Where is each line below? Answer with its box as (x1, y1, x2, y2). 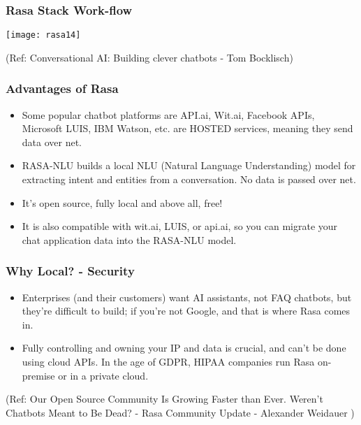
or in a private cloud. (58, 368, 149, 382)
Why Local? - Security (6, 262, 135, 280)
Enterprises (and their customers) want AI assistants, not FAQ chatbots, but (22, 289, 352, 304)
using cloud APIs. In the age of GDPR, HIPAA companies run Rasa (22, 354, 315, 369)
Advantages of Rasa (6, 80, 119, 97)
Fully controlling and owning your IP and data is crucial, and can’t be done (22, 340, 346, 355)
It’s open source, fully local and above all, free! (22, 195, 223, 210)
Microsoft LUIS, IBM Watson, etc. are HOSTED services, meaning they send (22, 121, 353, 136)
